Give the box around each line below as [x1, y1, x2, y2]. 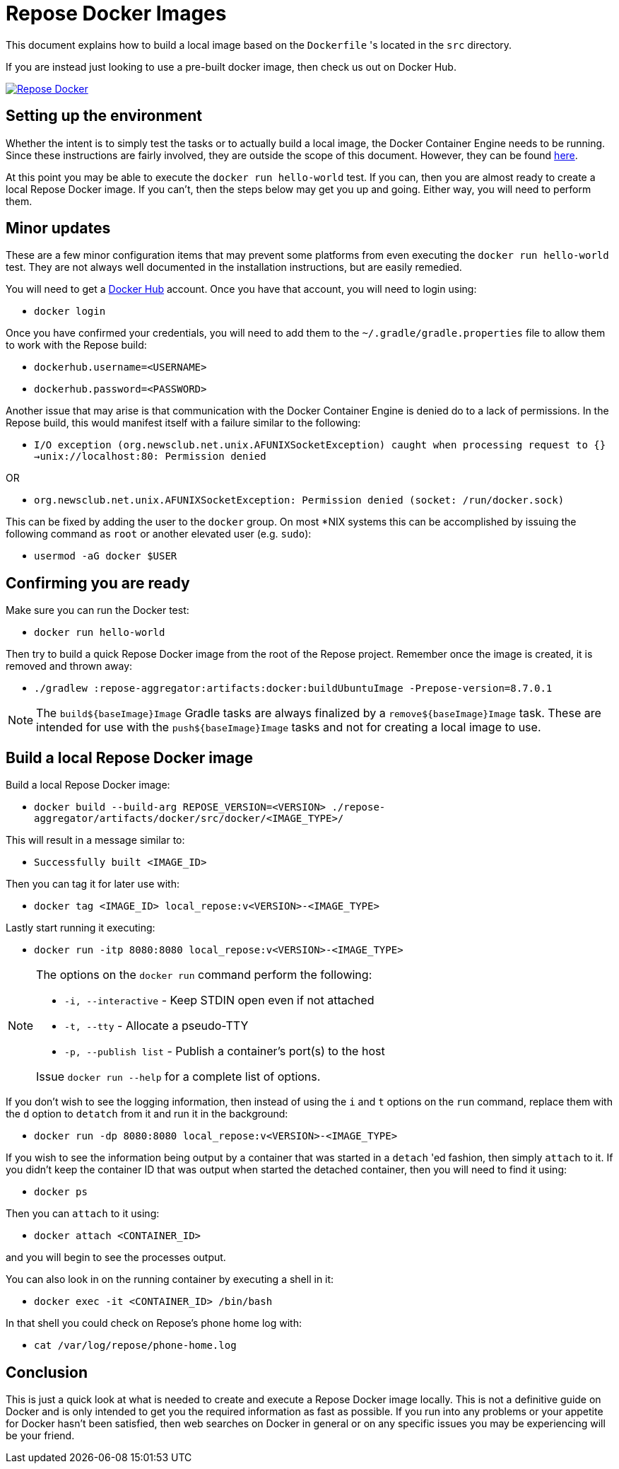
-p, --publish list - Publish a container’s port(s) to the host [64, 1044, 385, 1059]
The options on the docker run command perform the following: [36, 968, 372, 982]
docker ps [34, 1186, 88, 1198]
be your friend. [6, 1429, 75, 1441]
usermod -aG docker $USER [34, 550, 177, 562]
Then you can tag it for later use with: [6, 878, 179, 890]
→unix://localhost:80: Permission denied [34, 451, 266, 463]
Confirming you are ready [6, 574, 190, 592]
